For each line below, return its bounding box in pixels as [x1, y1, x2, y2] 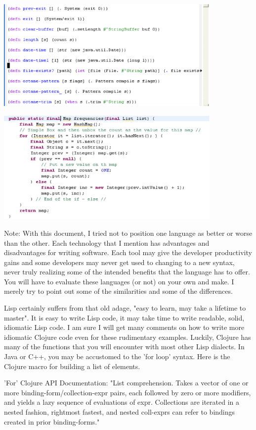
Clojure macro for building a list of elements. [4, 361, 140, 371]
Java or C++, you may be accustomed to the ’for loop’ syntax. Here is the [4, 351, 230, 362]
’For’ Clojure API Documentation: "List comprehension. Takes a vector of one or [4, 377, 249, 388]
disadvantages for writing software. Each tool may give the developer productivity [4, 247, 252, 258]
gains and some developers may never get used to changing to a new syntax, [4, 257, 235, 267]
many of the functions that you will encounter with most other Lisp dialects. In [4, 341, 245, 352]
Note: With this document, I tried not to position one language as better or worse [4, 227, 253, 238]
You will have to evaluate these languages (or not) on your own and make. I [4, 276, 234, 286]
